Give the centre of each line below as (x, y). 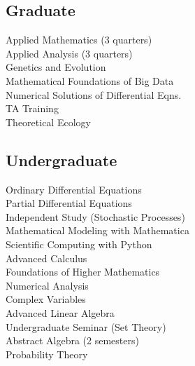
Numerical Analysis (47, 285)
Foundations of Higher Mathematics (83, 272)
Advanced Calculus (46, 258)
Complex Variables (46, 299)
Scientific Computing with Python (79, 244)
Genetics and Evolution (56, 67)
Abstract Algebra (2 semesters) (72, 340)
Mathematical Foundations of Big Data (90, 80)
